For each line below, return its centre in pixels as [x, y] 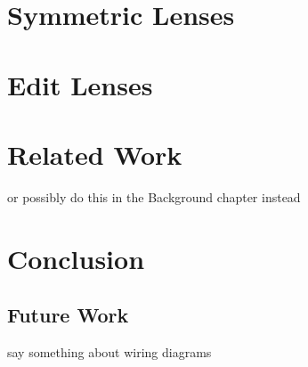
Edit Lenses [80, 84]
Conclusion [76, 258]
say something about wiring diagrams [109, 352]
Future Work [68, 315]
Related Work [95, 154]
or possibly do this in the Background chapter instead [154, 196]
